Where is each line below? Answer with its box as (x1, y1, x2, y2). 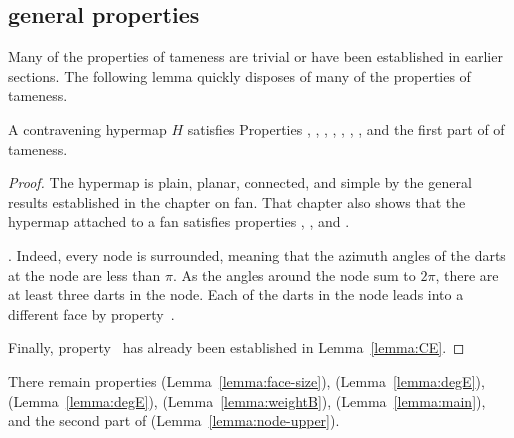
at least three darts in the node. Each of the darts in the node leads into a (8, 284, 464, 305)
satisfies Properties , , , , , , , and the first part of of (187, 118, 505, 139)
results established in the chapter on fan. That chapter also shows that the (8, 191, 466, 212)
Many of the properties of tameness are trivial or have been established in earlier (8, 46, 503, 67)
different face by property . (8, 303, 175, 324)
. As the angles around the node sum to (172, 264, 416, 285)
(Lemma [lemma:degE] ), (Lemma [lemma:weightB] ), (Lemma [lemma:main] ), (8, 390, 486, 411)
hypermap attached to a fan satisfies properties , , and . (8, 211, 350, 232)
